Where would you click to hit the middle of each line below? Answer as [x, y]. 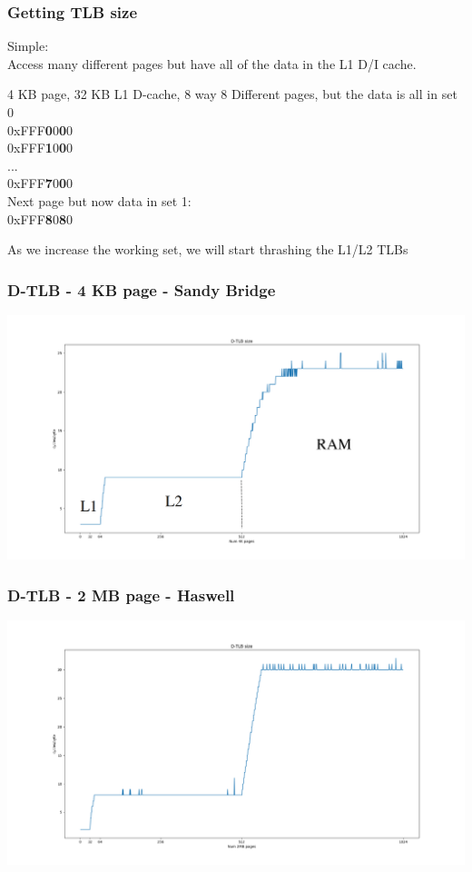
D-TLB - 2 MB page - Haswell [121, 595]
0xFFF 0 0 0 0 [40, 129]
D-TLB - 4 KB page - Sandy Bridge [142, 289]
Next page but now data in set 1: [99, 200]
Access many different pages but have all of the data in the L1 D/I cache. [212, 63]
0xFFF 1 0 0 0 [40, 148]
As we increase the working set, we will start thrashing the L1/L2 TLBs [208, 249]
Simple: [28, 46]
